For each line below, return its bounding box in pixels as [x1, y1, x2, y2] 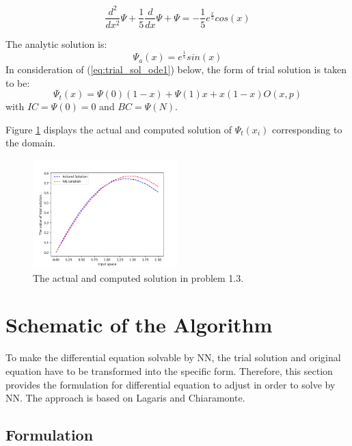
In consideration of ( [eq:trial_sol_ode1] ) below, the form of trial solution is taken [5, 62, 347, 77]
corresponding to [271, 122, 342, 136]
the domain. [5, 135, 56, 150]
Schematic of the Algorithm [5, 311, 273, 339]
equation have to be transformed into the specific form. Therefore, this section [5, 363, 333, 378]
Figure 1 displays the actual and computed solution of [5, 122, 232, 136]
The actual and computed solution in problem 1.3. [33, 270, 244, 285]
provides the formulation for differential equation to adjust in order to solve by [5, 377, 336, 391]
